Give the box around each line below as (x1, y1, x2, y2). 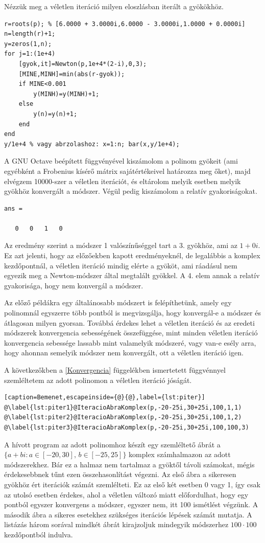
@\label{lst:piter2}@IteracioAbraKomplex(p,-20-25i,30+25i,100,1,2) (4, 414, 242, 421)
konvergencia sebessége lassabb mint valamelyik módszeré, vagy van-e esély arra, (4, 337, 256, 348)
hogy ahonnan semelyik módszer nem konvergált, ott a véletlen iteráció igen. (4, 347, 244, 358)
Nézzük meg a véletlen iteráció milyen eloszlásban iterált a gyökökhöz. (4, 1, 224, 11)
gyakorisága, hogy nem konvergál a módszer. (4, 280, 143, 290)
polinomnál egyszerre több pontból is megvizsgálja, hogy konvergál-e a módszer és (4, 307, 261, 318)
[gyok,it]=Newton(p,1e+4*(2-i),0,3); (18, 60, 147, 67)
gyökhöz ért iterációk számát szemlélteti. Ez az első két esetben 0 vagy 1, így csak (4, 479, 260, 489)
